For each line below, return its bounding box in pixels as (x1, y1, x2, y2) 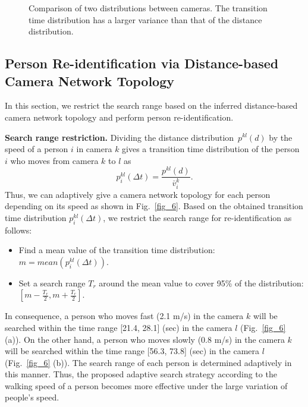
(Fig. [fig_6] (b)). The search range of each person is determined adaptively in (5, 356, 292, 368)
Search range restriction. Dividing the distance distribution (5, 131, 234, 143)
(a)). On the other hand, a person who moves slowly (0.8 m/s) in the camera (5, 333, 285, 345)
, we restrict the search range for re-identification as (103, 211, 292, 223)
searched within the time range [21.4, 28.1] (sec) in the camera (5, 321, 232, 333)
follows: (5, 223, 32, 236)
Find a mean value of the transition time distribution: (18, 244, 215, 256)
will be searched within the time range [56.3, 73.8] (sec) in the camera (5, 345, 260, 357)
